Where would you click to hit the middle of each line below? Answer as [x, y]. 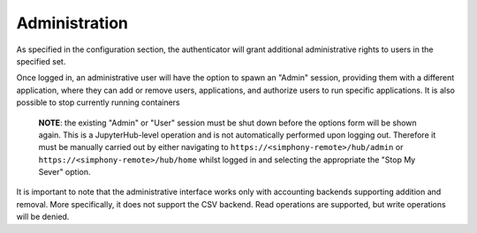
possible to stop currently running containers [98, 102]
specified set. [41, 61]
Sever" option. [64, 172]
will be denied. [43, 217]
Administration [72, 23]
